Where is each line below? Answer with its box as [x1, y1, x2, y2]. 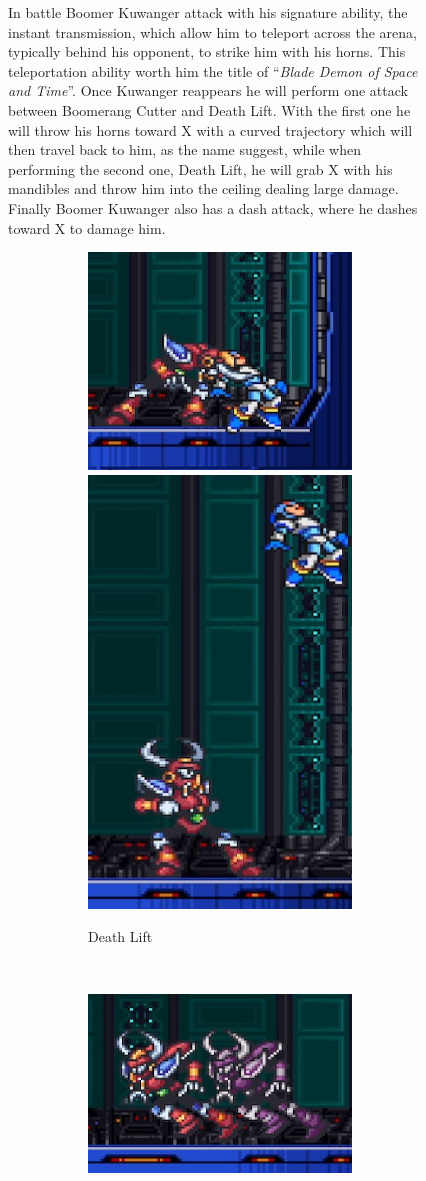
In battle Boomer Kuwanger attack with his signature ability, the [8, 2, 408, 22]
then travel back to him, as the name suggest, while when [8, 139, 361, 160]
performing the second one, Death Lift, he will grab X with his [8, 158, 393, 179]
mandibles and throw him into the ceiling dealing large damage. [8, 178, 399, 199]
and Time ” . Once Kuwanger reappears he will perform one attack [8, 80, 408, 101]
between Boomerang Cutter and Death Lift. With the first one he [8, 99, 411, 120]
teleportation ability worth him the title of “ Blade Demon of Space [8, 60, 418, 81]
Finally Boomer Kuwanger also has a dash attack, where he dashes [8, 197, 418, 218]
